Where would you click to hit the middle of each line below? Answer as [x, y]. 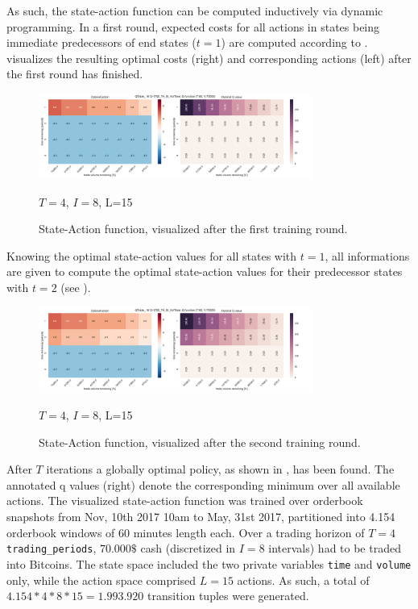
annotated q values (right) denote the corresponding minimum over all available [203, 484]
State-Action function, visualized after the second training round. [200, 442]
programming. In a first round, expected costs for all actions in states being [193, 26]
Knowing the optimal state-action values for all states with [152, 255]
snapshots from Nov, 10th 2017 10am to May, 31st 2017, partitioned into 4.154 [201, 517]
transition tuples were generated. [228, 596]
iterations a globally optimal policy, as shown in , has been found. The [220, 469]
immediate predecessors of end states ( [101, 42]
